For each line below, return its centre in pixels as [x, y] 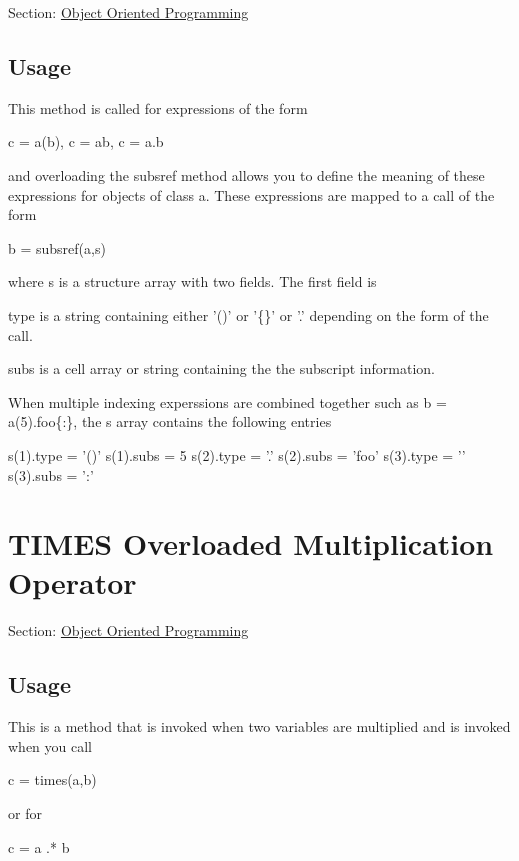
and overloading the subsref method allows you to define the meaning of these [246, 174]
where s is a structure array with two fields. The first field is [192, 281]
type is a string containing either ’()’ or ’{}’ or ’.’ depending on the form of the [248, 314]
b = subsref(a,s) [57, 247]
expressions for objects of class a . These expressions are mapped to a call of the [251, 194]
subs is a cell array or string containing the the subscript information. [221, 368]
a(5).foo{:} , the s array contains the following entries [170, 421]
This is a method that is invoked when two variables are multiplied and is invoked [259, 726]
